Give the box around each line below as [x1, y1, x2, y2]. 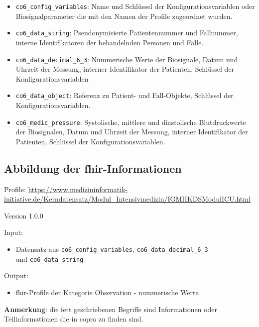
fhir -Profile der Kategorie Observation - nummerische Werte [15, 287, 199, 297]
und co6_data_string [15, 253, 84, 264]
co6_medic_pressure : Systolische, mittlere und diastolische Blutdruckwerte [15, 116, 246, 127]
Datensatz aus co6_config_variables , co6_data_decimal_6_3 [15, 244, 208, 254]
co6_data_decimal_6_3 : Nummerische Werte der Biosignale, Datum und [15, 54, 238, 64]
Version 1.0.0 [4, 210, 43, 220]
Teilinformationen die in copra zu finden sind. [4, 314, 143, 324]
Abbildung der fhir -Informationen [4, 160, 182, 176]
